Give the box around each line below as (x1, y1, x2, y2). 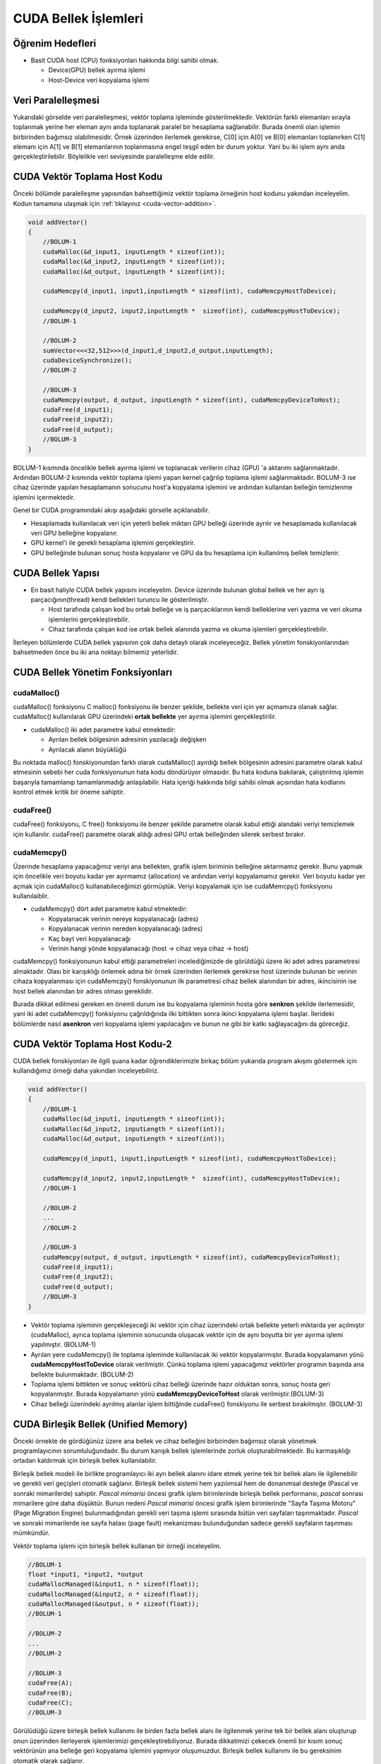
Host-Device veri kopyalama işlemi (48, 75, 150, 84)
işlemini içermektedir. (13, 493, 75, 501)
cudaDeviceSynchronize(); (42, 356, 133, 365)
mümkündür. (13, 1528, 50, 1538)
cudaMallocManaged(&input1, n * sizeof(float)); (28, 1581, 200, 1588)
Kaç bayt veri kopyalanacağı (48, 934, 131, 943)
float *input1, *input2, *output (28, 1570, 144, 1578)
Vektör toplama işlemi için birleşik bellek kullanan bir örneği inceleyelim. (13, 1542, 222, 1550)
